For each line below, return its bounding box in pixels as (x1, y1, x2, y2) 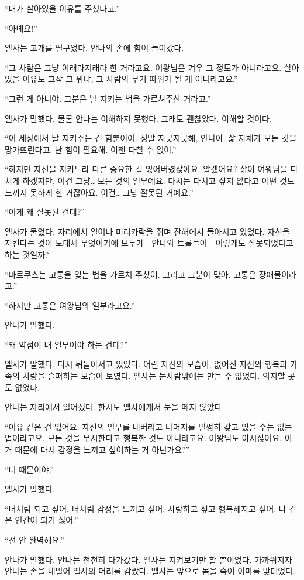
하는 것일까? (5, 248, 49, 260)
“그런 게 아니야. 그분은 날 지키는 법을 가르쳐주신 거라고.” (5, 92, 211, 104)
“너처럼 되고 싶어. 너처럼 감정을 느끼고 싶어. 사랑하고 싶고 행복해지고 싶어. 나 (5, 502, 286, 514)
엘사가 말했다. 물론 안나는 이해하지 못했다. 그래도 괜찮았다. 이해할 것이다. (5, 112, 272, 124)
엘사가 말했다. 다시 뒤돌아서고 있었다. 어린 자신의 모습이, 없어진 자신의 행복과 (5, 358, 288, 370)
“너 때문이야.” (5, 463, 54, 475)
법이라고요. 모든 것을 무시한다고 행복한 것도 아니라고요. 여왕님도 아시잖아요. (5, 432, 282, 444)
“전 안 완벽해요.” (5, 534, 64, 545)
